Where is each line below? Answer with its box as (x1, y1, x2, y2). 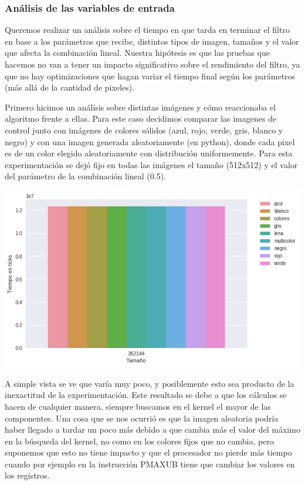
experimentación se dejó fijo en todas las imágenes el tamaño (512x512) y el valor (5, 158, 298, 170)
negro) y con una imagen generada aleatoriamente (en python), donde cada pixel (5, 135, 295, 148)
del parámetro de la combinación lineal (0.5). (5, 170, 167, 182)
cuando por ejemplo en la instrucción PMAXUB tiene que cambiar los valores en (5, 457, 295, 470)
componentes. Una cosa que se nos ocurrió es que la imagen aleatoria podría (5, 412, 279, 424)
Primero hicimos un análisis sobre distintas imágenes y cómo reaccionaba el (5, 101, 276, 113)
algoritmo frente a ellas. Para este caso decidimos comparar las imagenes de (5, 112, 277, 125)
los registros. (5, 469, 50, 481)
